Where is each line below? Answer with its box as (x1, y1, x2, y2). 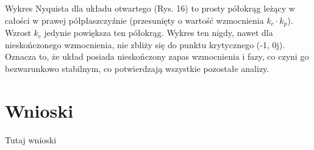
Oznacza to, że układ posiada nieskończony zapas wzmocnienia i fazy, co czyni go (5, 50, 309, 63)
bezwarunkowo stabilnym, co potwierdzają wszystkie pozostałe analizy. (5, 62, 269, 74)
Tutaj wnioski (5, 133, 57, 146)
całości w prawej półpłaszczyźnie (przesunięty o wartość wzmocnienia (5, 13, 264, 26)
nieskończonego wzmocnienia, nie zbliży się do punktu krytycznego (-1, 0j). (5, 38, 285, 51)
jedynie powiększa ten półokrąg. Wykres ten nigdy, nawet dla (44, 26, 273, 39)
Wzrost (5, 26, 31, 39)
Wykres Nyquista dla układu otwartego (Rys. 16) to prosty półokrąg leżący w (5, 2, 295, 14)
